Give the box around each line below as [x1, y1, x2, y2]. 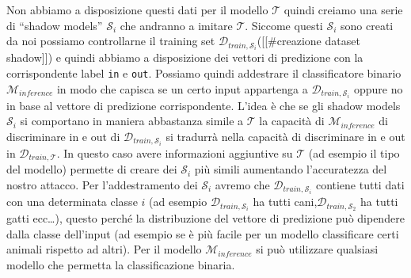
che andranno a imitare [120, 17, 233, 33]
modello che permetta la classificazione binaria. [6, 256, 235, 272]
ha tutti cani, [253, 193, 318, 210]
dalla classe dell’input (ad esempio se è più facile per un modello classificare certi [6, 225, 399, 242]
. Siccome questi [245, 17, 323, 33]
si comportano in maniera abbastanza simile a [20, 112, 244, 129]
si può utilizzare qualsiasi [256, 241, 379, 257]
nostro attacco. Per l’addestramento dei [6, 176, 198, 192]
